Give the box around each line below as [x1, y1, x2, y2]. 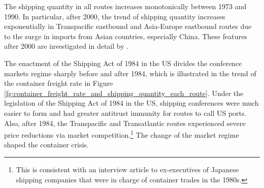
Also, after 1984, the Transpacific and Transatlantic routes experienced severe [4, 117, 246, 128]
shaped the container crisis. [4, 139, 89, 150]
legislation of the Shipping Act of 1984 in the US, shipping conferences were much [4, 98, 259, 108]
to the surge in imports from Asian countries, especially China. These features [4, 30, 247, 41]
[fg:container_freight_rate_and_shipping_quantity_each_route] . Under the [4, 87, 244, 98]
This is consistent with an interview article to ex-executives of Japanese [16, 164, 239, 174]
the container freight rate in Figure [4, 78, 113, 88]
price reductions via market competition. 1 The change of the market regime [4, 128, 239, 140]
